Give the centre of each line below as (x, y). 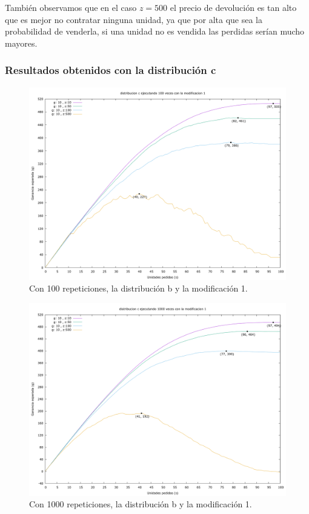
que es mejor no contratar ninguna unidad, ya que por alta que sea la (134, 19)
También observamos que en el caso (71, 7)
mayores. (21, 43)
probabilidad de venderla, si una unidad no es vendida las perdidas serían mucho (155, 31)
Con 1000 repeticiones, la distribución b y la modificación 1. (141, 504)
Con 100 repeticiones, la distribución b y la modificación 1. (138, 288)
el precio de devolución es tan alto (233, 7)
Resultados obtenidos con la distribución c (111, 70)
